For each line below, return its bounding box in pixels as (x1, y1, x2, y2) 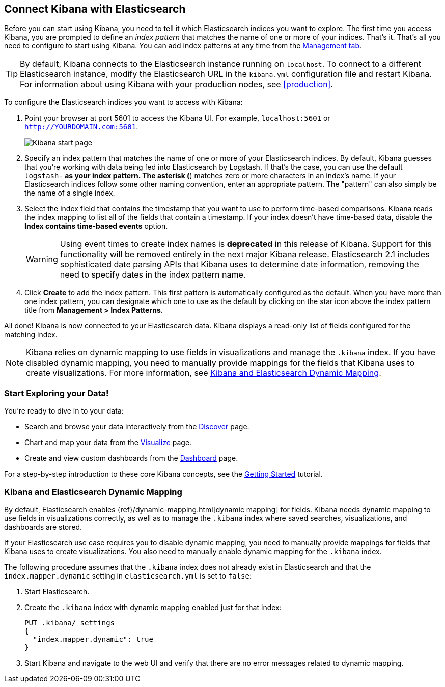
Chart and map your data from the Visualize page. (24, 438, 192, 447)
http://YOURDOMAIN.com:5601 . (24, 122, 138, 131)
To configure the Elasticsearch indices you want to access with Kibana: (4, 98, 243, 107)
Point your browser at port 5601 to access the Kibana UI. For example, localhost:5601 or (24, 114, 330, 123)
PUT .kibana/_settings (24, 618, 115, 627)
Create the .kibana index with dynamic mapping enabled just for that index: (24, 602, 282, 612)
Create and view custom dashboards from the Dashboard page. (24, 454, 238, 463)
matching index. (4, 330, 58, 339)
